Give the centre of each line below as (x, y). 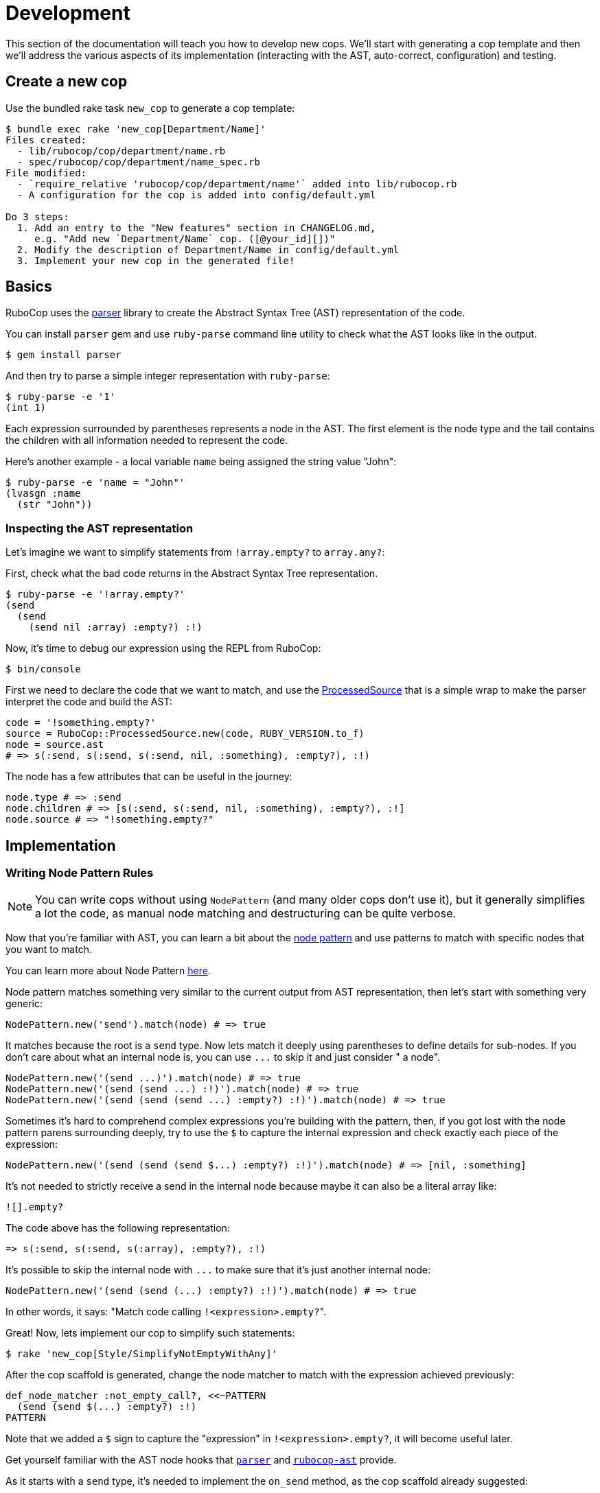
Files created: (46, 140)
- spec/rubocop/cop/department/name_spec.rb (138, 162)
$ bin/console (43, 669)
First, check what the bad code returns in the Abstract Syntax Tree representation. (192, 574)
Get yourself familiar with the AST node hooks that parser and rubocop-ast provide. (201, 1460)
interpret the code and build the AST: (89, 702)
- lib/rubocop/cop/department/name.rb (121, 151)
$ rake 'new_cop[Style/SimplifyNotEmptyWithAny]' (142, 1354)
